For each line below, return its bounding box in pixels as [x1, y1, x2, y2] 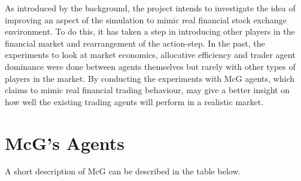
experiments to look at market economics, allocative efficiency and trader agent [5, 48, 296, 61]
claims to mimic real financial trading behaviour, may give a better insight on [5, 84, 290, 96]
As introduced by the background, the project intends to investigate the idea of [5, 2, 296, 14]
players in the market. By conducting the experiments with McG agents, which [5, 72, 295, 84]
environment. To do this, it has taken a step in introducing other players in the [5, 25, 295, 38]
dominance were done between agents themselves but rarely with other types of [5, 60, 296, 72]
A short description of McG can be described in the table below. [5, 165, 241, 177]
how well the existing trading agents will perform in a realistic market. [5, 95, 264, 108]
